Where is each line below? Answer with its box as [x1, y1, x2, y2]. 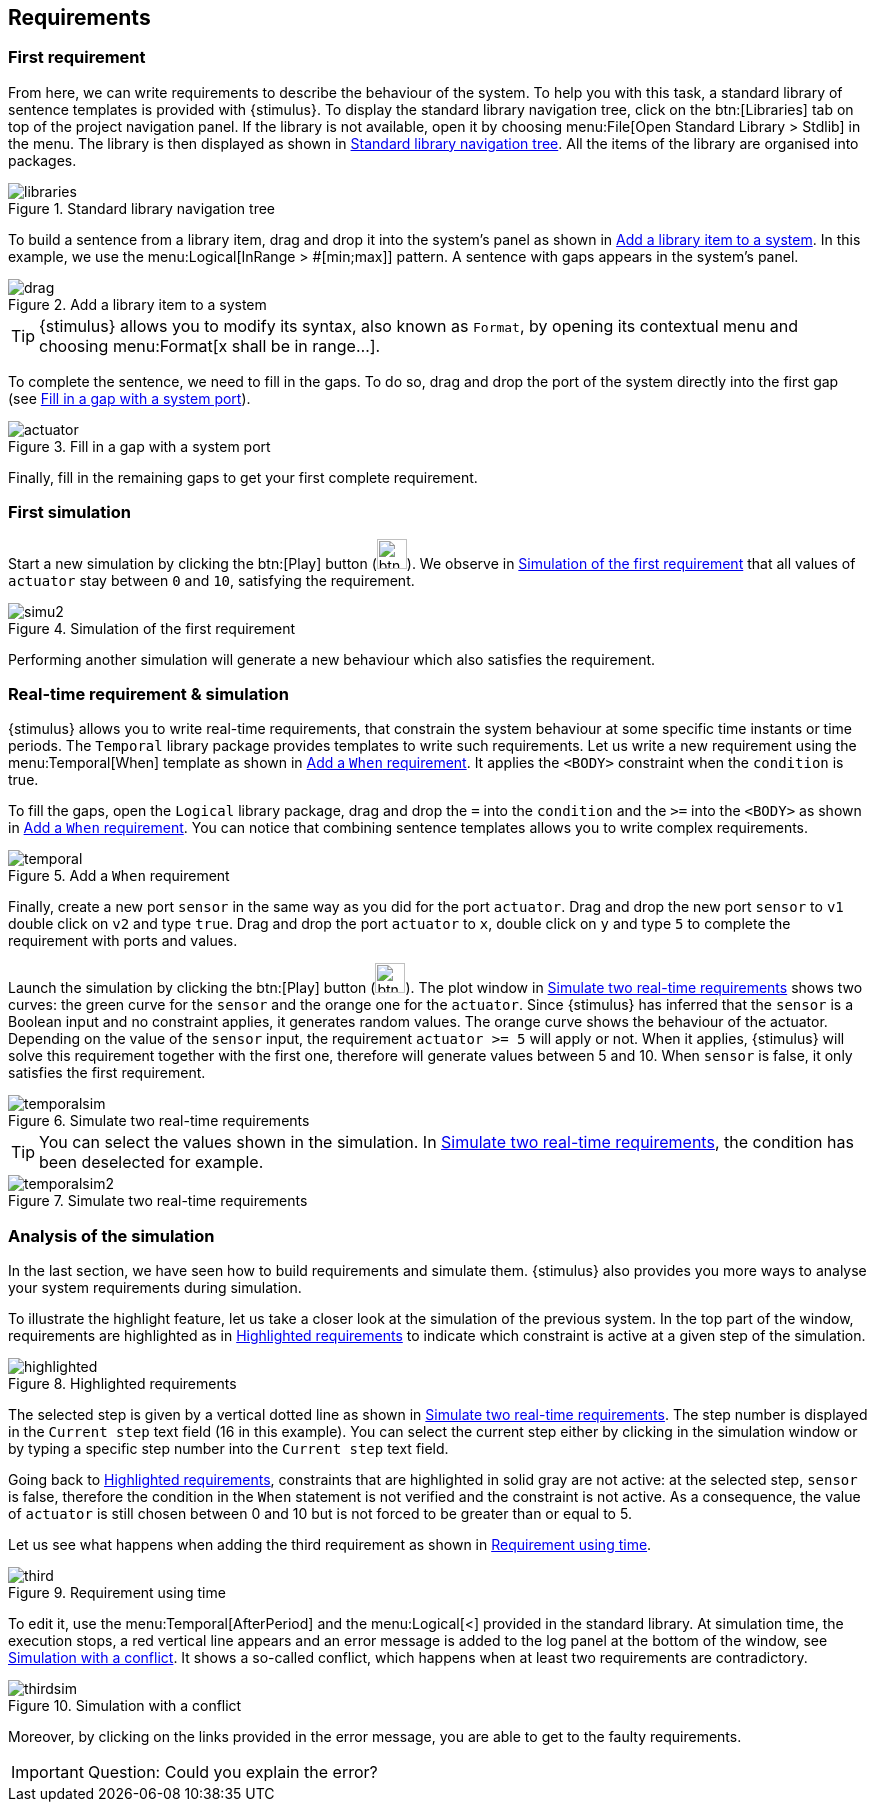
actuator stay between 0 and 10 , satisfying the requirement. [8, 571, 415, 589]
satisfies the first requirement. [8, 1064, 206, 1082]
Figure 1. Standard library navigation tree [8, 199, 275, 217]
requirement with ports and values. [8, 932, 238, 950]
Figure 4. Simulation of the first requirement [8, 619, 296, 637]
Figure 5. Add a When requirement [8, 867, 230, 885]
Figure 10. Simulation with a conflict [8, 1697, 242, 1715]
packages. [8, 151, 77, 169]
